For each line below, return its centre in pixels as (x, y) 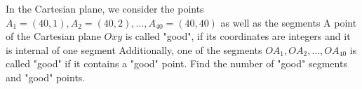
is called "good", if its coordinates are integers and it (238, 36)
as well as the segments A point (289, 22)
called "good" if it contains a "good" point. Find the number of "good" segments (176, 63)
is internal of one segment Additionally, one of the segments (134, 49)
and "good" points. (46, 77)
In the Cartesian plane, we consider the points (105, 8)
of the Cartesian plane (53, 36)
